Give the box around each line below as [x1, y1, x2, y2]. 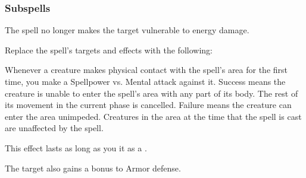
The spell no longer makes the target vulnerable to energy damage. [5, 24, 249, 36]
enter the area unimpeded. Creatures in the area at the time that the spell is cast [5, 110, 302, 122]
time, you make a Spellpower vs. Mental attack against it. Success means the [5, 75, 286, 87]
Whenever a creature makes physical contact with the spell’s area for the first [5, 63, 288, 76]
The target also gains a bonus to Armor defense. [5, 161, 181, 174]
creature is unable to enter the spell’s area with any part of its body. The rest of [5, 87, 298, 99]
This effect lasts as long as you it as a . [5, 141, 147, 154]
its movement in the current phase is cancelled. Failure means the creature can [5, 98, 292, 111]
